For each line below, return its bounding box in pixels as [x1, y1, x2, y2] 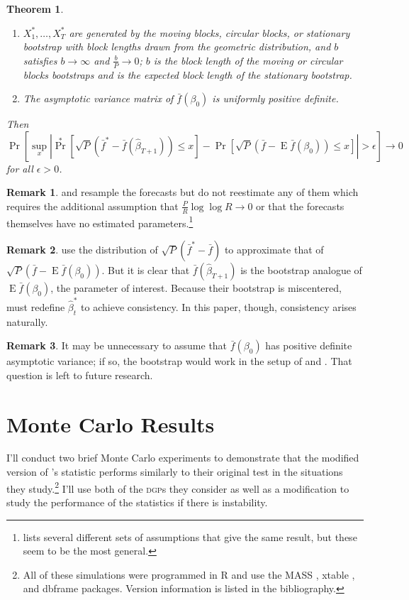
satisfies [23, 53, 57, 67]
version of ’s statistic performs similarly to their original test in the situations [6, 464, 343, 479]
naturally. [6, 314, 48, 329]
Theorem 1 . [6, 1, 64, 16]
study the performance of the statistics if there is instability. [6, 494, 268, 509]
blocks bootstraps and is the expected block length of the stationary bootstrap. [23, 67, 352, 82]
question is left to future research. [6, 367, 153, 382]
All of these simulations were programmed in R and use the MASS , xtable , [23, 567, 355, 582]
